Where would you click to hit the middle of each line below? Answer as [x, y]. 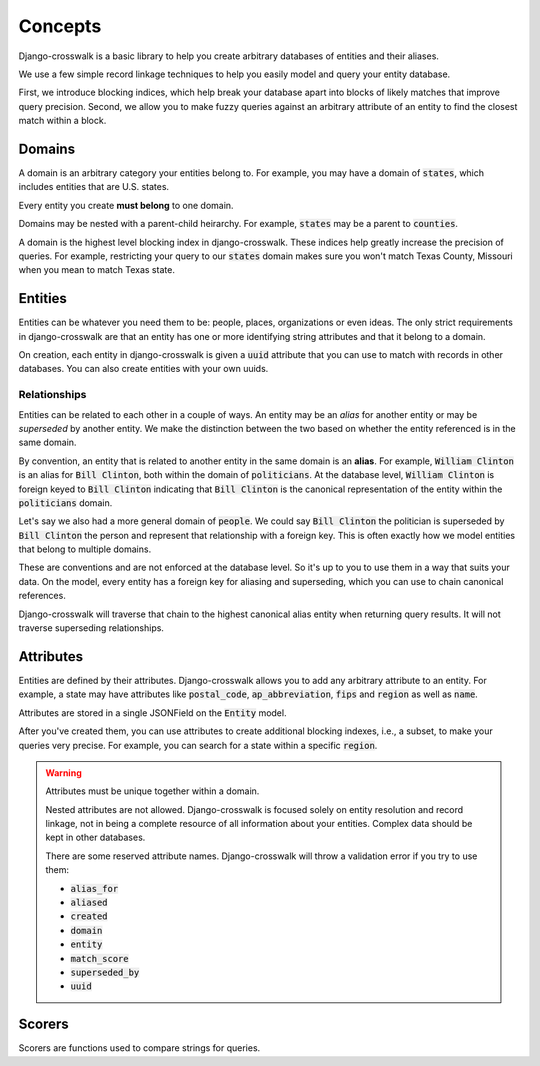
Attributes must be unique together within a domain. [152, 791]
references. [42, 596]
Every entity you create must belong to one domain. [126, 205]
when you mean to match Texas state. [96, 270]
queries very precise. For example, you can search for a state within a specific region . [198, 745]
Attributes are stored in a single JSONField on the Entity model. [152, 712]
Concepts [60, 26]
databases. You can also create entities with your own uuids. [143, 369]
